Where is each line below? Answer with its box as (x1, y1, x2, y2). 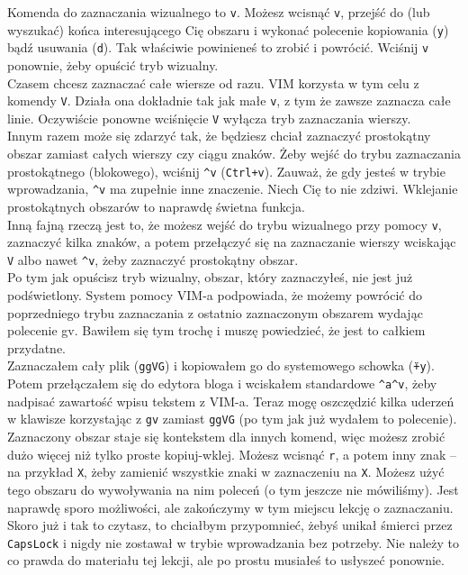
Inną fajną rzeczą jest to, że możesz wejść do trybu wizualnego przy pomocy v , (7, 214, 442, 233)
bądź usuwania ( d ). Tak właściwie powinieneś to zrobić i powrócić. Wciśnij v (7, 38, 429, 57)
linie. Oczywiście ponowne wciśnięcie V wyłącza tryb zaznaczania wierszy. (7, 108, 411, 127)
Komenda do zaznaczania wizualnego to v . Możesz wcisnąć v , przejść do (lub (7, 3, 430, 21)
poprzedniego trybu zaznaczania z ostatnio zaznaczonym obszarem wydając (7, 303, 423, 322)
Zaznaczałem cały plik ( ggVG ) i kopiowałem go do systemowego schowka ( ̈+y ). (7, 356, 435, 375)
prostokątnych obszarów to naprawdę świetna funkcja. (7, 196, 305, 215)
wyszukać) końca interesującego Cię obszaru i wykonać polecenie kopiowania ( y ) (7, 20, 449, 39)
